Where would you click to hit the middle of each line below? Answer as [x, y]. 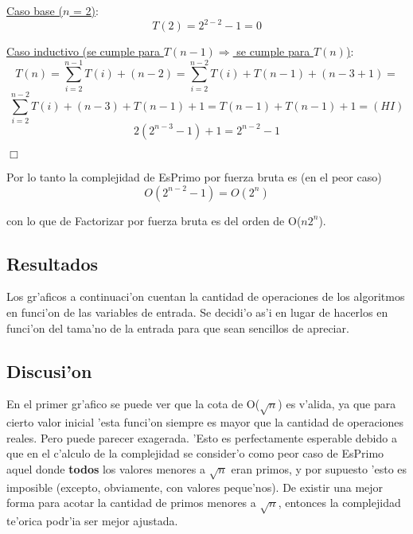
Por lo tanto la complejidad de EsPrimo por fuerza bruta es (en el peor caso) [194, 176]
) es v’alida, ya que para [337, 404]
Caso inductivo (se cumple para [84, 51]
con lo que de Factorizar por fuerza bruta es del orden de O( [154, 220]
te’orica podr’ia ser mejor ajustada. [92, 520]
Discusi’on [49, 370]
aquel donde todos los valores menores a [106, 468]
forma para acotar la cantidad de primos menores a [131, 503]
